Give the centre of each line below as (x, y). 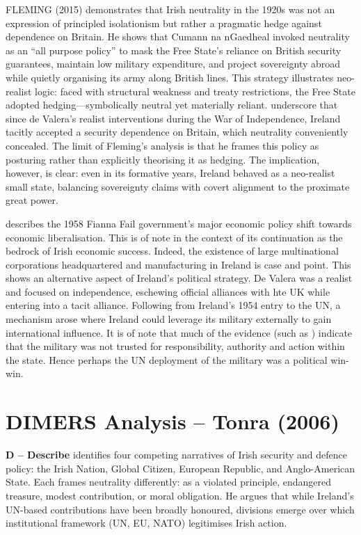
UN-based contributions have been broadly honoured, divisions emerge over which (180, 509)
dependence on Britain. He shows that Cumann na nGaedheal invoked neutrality (178, 37)
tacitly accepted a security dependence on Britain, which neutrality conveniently (177, 132)
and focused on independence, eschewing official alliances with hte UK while (168, 291)
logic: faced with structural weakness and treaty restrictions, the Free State (195, 91)
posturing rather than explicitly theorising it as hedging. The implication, (163, 159)
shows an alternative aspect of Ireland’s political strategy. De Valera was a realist (179, 278)
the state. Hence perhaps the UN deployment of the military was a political (167, 359)
